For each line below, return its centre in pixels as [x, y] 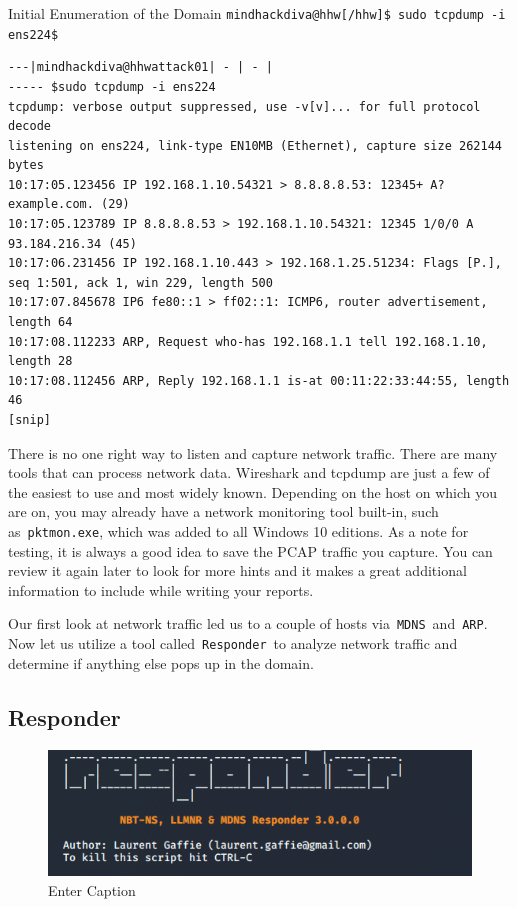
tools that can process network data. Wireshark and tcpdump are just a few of [249, 472]
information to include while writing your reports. [161, 589]
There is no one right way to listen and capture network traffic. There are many [253, 452]
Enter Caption [92, 889]
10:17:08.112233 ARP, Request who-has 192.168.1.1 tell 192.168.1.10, [248, 341]
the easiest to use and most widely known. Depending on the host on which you [253, 491]
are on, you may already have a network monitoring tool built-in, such [223, 511]
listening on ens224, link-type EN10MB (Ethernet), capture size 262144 [255, 145]
